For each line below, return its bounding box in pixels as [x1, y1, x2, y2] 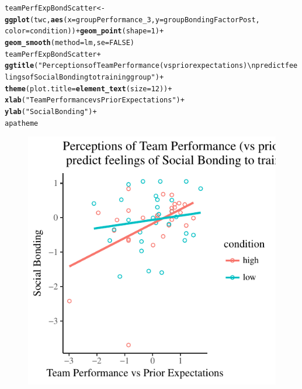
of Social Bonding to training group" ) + [25, 73, 164, 81]
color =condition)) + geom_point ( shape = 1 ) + [5, 27, 164, 36]
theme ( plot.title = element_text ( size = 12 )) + [5, 84, 172, 93]
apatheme [5, 119, 39, 128]
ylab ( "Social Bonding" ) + [5, 107, 97, 116]
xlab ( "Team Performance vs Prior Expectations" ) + [5, 96, 185, 105]
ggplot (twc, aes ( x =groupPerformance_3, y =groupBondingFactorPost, [5, 15, 260, 24]
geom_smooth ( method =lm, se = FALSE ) [5, 38, 134, 47]
